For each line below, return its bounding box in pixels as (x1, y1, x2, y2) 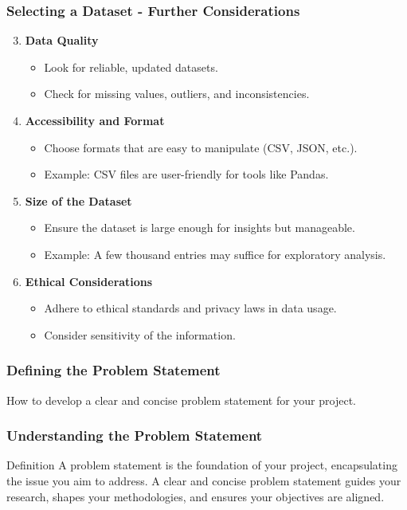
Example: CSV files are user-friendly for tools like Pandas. (44, 166, 329, 182)
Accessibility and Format (25, 112, 165, 128)
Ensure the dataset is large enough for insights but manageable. (44, 219, 355, 236)
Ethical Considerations (25, 273, 153, 289)
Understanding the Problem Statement (6, 426, 263, 445)
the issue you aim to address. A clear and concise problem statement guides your (6, 472, 401, 488)
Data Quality (25, 32, 99, 49)
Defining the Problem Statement (6, 360, 221, 380)
